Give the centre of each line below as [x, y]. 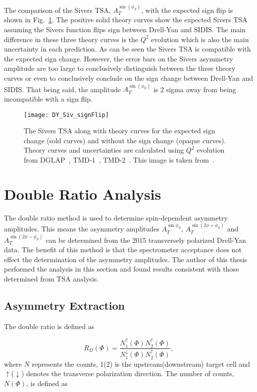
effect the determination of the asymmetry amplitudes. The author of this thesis [126, 259]
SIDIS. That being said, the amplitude [62, 89]
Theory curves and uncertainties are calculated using [104, 150]
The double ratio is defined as [49, 326]
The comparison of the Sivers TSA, [57, 10]
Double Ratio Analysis [83, 194]
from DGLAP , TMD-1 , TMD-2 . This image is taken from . [119, 160]
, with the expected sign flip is [187, 10]
